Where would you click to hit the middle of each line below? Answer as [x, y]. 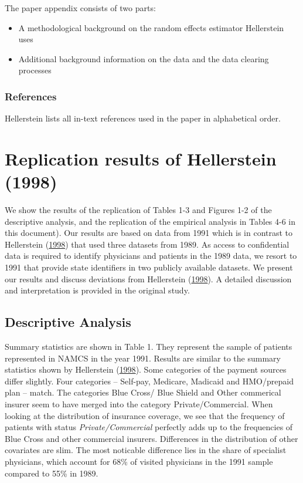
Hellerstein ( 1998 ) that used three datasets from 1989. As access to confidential [147, 244]
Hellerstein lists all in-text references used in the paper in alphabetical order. [143, 118]
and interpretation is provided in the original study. [97, 290]
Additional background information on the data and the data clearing [144, 58]
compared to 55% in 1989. [52, 473]
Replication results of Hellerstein [141, 158]
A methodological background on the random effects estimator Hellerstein [151, 27]
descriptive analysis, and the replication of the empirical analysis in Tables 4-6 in [150, 221]
